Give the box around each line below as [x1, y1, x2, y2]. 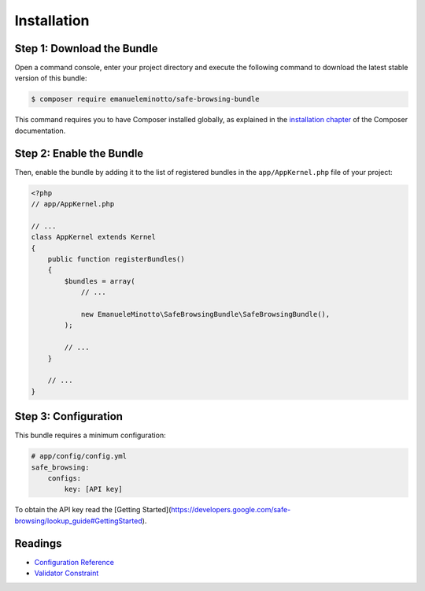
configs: [47, 474, 82, 482]
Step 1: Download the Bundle [14, 42, 158, 55]
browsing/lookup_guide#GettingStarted [14, 516, 143, 526]
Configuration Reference [34, 557, 114, 567]
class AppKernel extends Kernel [31, 232, 157, 242]
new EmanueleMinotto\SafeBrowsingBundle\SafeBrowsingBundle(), [80, 310, 331, 318]
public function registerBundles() [47, 255, 185, 264]
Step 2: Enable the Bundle [14, 147, 144, 160]
